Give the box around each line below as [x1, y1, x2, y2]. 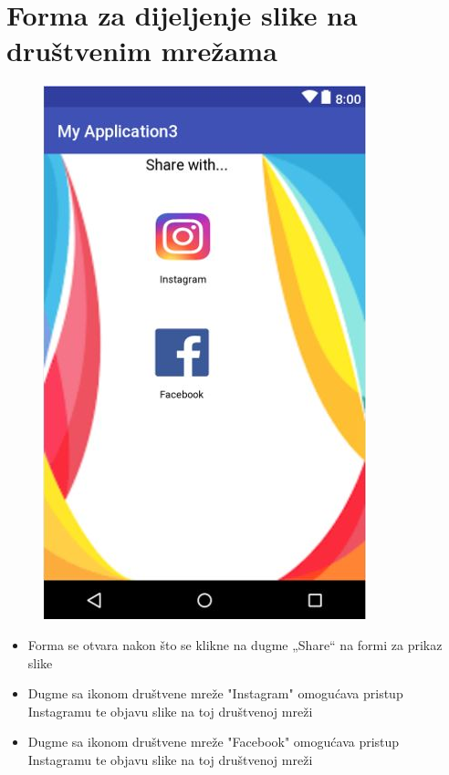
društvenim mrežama [6, 32, 277, 69]
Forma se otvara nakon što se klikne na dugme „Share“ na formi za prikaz [27, 635, 443, 654]
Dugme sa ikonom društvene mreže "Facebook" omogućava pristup [27, 732, 400, 751]
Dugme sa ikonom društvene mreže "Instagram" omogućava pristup [27, 684, 403, 703]
